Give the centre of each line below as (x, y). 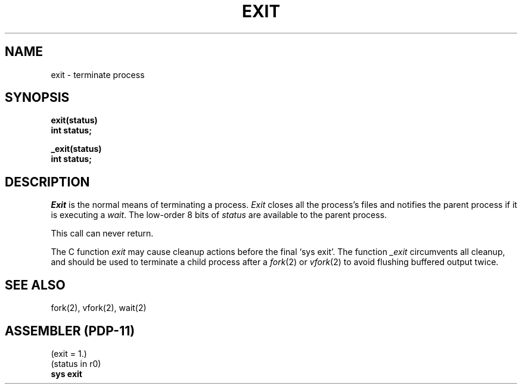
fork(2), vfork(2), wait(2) (99, 308)
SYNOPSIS (37, 98)
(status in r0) (76, 363)
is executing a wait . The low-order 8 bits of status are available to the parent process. (219, 215)
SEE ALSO (35, 285)
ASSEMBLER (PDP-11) (70, 331)
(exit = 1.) (69, 353)
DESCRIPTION (47, 182)
